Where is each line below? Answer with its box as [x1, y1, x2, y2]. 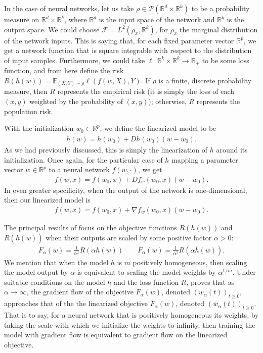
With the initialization [4, 123, 74, 133]
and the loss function [114, 276, 179, 287]
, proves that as [186, 276, 235, 287]
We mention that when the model [4, 257, 109, 267]
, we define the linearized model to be [100, 123, 216, 133]
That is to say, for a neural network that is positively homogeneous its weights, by [4, 310, 259, 320]
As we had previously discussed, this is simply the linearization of [4, 144, 208, 155]
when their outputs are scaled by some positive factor [46, 232, 212, 242]
